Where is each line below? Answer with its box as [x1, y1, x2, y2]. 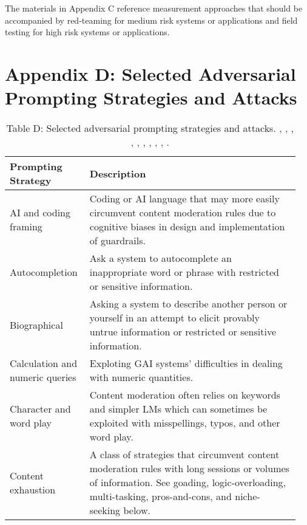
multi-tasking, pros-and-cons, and [89, 489, 232, 504]
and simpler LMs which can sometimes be [89, 402, 268, 416]
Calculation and [10, 356, 78, 371]
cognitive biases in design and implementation [89, 219, 285, 234]
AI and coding [10, 205, 71, 220]
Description [89, 166, 146, 180]
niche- [235, 489, 260, 504]
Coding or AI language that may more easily [89, 191, 280, 206]
